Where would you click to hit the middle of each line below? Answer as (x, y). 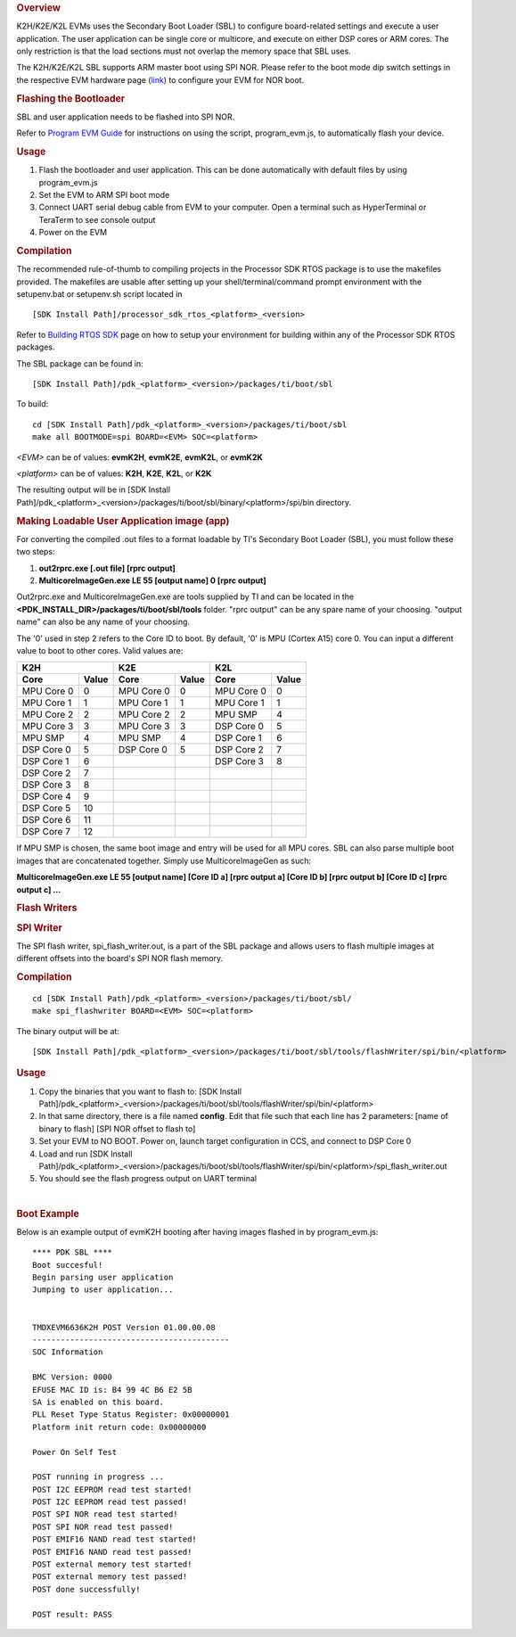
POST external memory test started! (112, 1564)
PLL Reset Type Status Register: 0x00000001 (131, 1415)
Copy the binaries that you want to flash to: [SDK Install (140, 1091)
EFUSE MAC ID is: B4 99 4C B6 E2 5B (112, 1390)
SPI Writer (39, 927)
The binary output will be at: (68, 1031)
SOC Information (68, 1352)
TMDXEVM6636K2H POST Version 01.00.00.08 (124, 1327)
